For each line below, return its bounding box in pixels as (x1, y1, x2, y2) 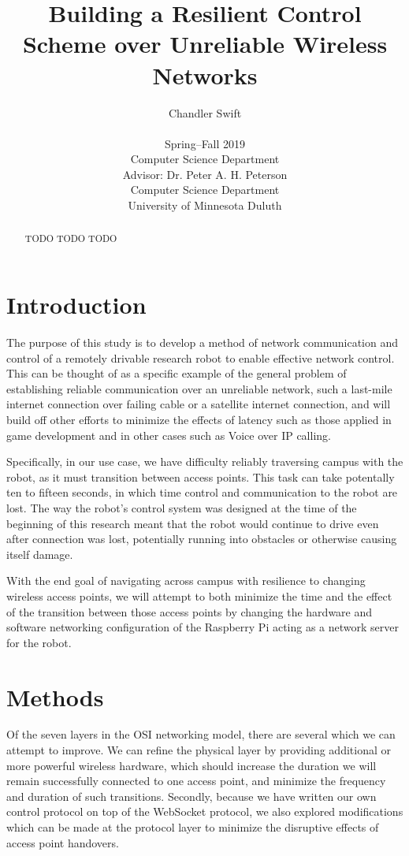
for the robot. (6, 634, 72, 650)
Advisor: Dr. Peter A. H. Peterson (122, 166, 288, 182)
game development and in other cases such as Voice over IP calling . (6, 426, 331, 443)
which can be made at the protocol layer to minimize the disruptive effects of (6, 819, 379, 836)
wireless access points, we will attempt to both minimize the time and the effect (6, 587, 392, 604)
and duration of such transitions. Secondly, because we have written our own (6, 787, 377, 804)
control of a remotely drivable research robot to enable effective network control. (6, 349, 395, 366)
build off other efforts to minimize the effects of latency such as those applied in (6, 411, 392, 428)
